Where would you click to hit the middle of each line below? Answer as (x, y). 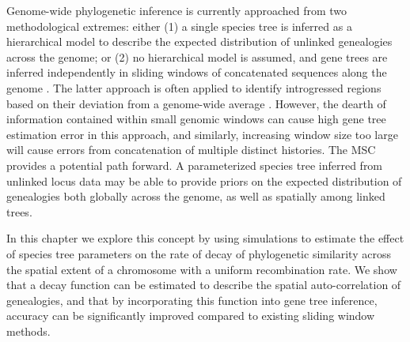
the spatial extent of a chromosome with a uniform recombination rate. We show (202, 269)
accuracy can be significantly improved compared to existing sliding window (191, 316)
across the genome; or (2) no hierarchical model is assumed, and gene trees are (197, 56)
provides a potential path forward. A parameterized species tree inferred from (195, 165)
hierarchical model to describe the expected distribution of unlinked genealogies (199, 41)
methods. (28, 331)
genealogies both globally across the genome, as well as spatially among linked (196, 196)
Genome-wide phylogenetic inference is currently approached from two (177, 10)
